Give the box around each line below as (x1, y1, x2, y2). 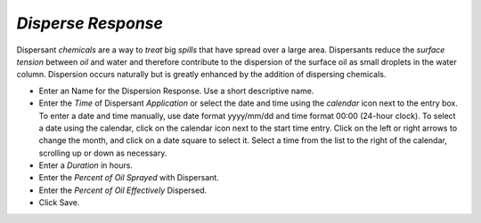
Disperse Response (16, 13, 164, 33)
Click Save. (38, 197, 80, 208)
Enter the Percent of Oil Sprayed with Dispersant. (38, 172, 220, 183)
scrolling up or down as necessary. (38, 147, 167, 158)
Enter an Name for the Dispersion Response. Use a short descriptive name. (38, 85, 314, 96)
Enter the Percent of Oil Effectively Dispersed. (38, 185, 208, 195)
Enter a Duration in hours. (38, 160, 134, 171)
